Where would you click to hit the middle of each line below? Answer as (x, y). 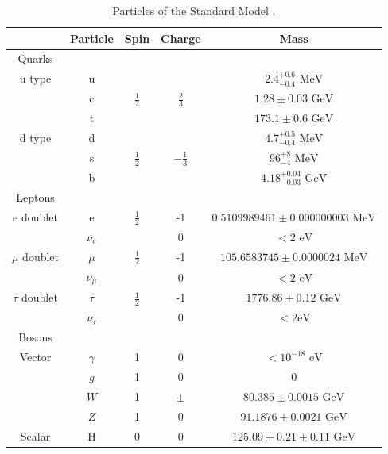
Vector (35, 357)
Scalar (35, 435)
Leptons (35, 196)
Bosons (35, 337)
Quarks (35, 58)
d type (35, 138)
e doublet (35, 216)
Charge (181, 38)
